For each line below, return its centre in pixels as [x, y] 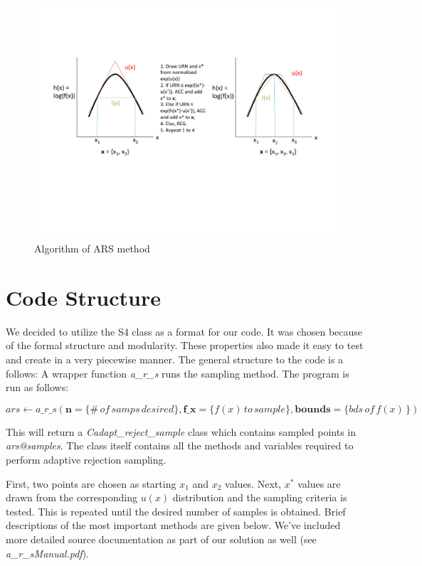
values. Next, [253, 483]
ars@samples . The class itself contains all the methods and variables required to [180, 445]
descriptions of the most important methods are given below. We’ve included [173, 525]
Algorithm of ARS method [92, 249]
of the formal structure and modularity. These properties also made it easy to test [185, 345]
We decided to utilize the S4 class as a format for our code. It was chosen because [184, 331]
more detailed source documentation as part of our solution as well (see [161, 539]
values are [319, 483]
